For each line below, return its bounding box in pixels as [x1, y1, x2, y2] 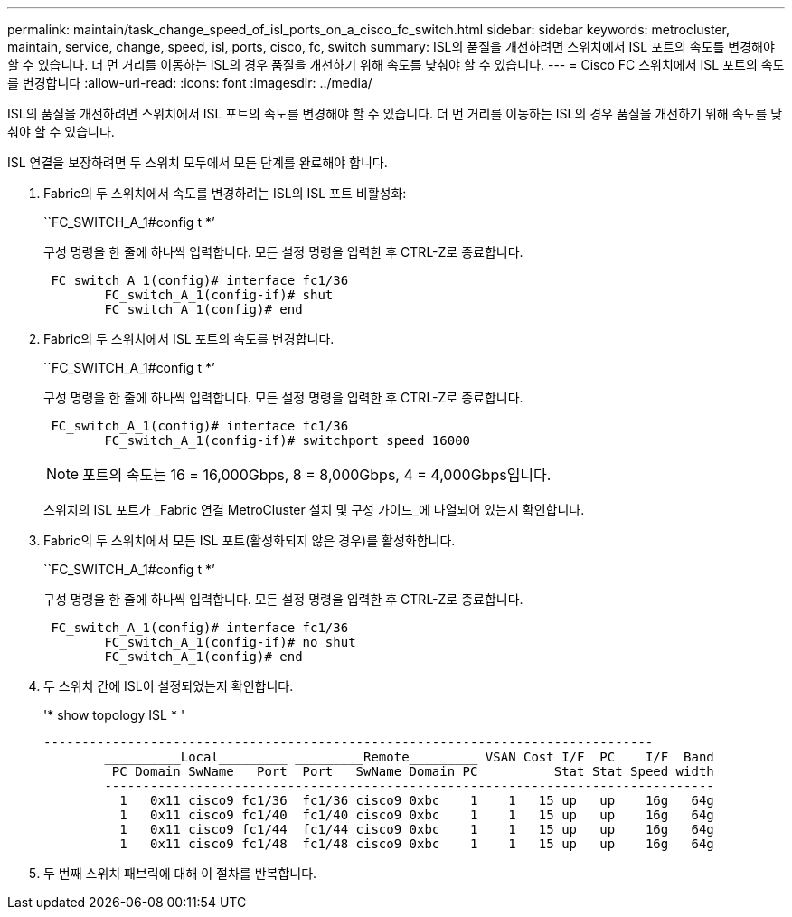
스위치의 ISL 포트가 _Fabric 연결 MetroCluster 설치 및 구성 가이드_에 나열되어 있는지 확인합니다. [43, 502, 585, 517]
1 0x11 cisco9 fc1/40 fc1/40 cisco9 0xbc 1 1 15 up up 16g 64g [119, 808, 714, 822]
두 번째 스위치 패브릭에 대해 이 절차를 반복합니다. [43, 865, 317, 881]
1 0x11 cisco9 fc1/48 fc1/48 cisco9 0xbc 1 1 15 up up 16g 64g [119, 837, 714, 851]
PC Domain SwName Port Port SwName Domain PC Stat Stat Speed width [111, 764, 714, 779]
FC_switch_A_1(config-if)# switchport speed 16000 [104, 433, 471, 448]
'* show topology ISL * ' [43, 707, 185, 723]
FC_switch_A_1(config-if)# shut [104, 288, 334, 302]
